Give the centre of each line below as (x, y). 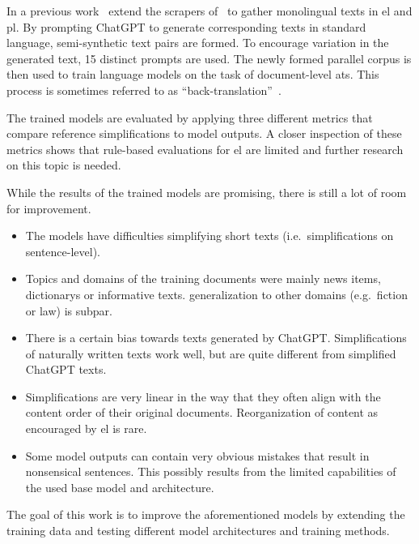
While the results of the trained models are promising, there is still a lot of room (207, 192)
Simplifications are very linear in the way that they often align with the (203, 396)
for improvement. (49, 208)
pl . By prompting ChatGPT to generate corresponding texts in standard (186, 26)
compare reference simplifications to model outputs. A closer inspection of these (204, 133)
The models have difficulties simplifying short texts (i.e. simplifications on (209, 236)
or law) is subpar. (69, 310)
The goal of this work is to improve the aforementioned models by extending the (206, 514)
